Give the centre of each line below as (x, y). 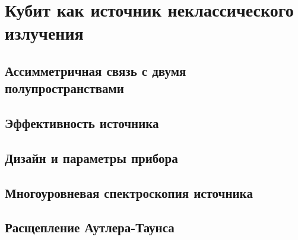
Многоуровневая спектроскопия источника (129, 192)
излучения (44, 33)
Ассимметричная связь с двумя (96, 70)
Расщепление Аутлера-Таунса (90, 227)
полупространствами (64, 88)
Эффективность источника (82, 123)
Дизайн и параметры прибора (91, 157)
